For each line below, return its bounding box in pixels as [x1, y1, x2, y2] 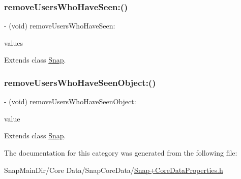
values [4, 37, 23, 48]
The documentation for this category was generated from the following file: [4, 147, 237, 158]
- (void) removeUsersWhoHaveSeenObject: [4, 96, 136, 107]
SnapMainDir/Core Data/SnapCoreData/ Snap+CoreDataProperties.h [4, 164, 223, 175]
